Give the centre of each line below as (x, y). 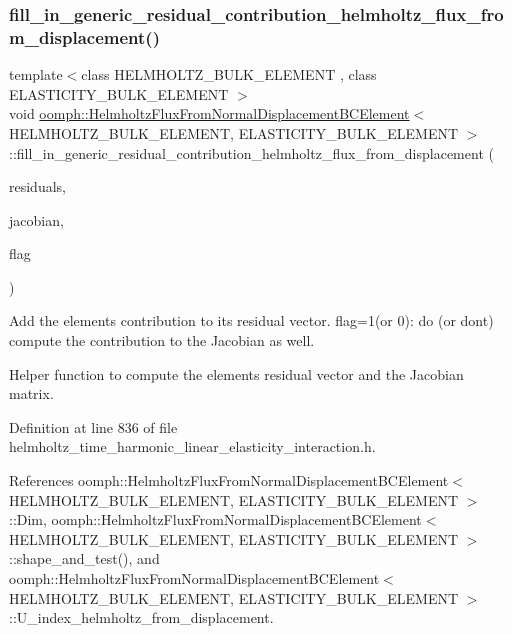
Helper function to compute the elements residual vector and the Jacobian (236, 373)
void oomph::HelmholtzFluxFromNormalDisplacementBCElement (209, 113)
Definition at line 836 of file (93, 426)
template (36, 74)
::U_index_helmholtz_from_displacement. (141, 617)
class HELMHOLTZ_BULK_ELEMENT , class (229, 74)
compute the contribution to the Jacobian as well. (162, 340)
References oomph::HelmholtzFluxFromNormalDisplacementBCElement (229, 480)
